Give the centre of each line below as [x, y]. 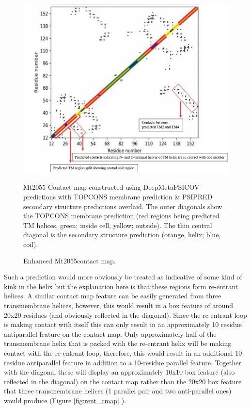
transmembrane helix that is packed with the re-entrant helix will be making [118, 343]
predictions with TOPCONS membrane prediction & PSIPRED [118, 197]
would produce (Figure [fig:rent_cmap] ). [65, 400]
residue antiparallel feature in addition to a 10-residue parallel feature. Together [123, 362]
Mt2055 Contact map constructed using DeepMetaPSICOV [111, 187]
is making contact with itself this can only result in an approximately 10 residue [123, 324]
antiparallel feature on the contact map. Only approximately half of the [110, 334]
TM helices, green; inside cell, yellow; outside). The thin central [118, 225]
